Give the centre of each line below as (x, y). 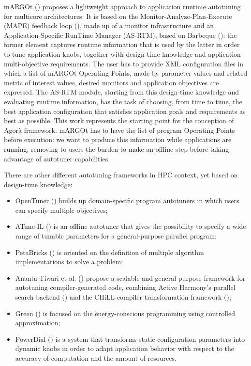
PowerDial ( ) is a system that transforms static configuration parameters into (130, 339)
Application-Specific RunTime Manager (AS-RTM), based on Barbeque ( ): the (120, 35)
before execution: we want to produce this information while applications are (118, 139)
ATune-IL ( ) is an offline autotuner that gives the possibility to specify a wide (131, 226)
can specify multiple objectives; (61, 210)
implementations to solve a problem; (69, 262)
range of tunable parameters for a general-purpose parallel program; (116, 236)
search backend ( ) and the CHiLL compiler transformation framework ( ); (123, 297)
